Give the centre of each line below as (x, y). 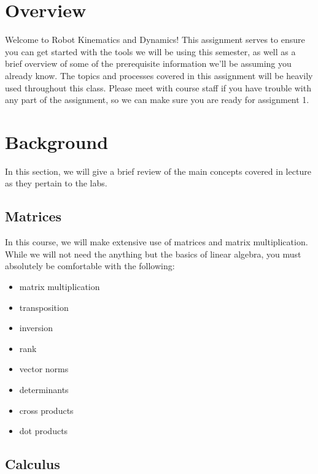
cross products (46, 410)
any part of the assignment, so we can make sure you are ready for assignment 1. (157, 100)
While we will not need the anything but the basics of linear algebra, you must (153, 254)
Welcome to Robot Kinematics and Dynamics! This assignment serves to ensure (155, 40)
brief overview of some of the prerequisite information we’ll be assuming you (148, 63)
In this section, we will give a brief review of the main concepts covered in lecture (158, 171)
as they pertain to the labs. (56, 183)
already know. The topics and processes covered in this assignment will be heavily (159, 75)
